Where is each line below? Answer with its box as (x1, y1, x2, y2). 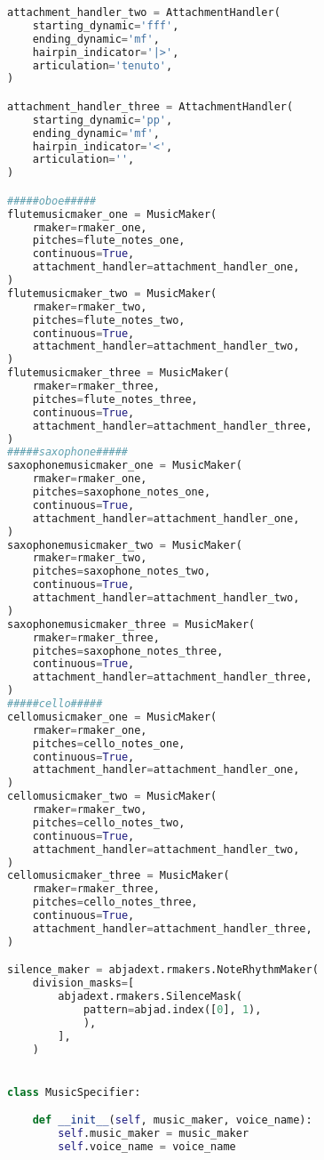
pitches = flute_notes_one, (32, 234, 186, 247)
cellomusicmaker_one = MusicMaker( (7, 710, 217, 723)
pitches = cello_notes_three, (32, 896, 198, 909)
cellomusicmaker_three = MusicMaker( (7, 869, 230, 882)
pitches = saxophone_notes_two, (32, 565, 211, 578)
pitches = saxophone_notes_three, (32, 644, 224, 657)
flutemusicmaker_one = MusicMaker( (7, 207, 217, 221)
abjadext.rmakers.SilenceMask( (58, 990, 242, 1003)
